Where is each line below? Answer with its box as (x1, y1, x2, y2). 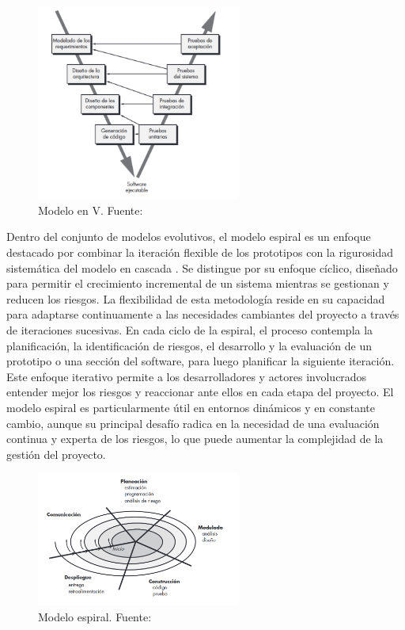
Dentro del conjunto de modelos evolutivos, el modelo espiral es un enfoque (6, 228, 371, 245)
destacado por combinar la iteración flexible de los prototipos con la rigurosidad (6, 244, 394, 261)
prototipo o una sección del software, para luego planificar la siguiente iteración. (6, 353, 395, 369)
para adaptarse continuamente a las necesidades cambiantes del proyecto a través (6, 306, 399, 323)
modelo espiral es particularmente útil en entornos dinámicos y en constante (6, 399, 376, 415)
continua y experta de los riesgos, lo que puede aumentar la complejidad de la (6, 430, 384, 447)
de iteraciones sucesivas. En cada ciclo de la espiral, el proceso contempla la (6, 322, 373, 338)
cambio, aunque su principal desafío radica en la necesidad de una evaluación (6, 414, 380, 431)
